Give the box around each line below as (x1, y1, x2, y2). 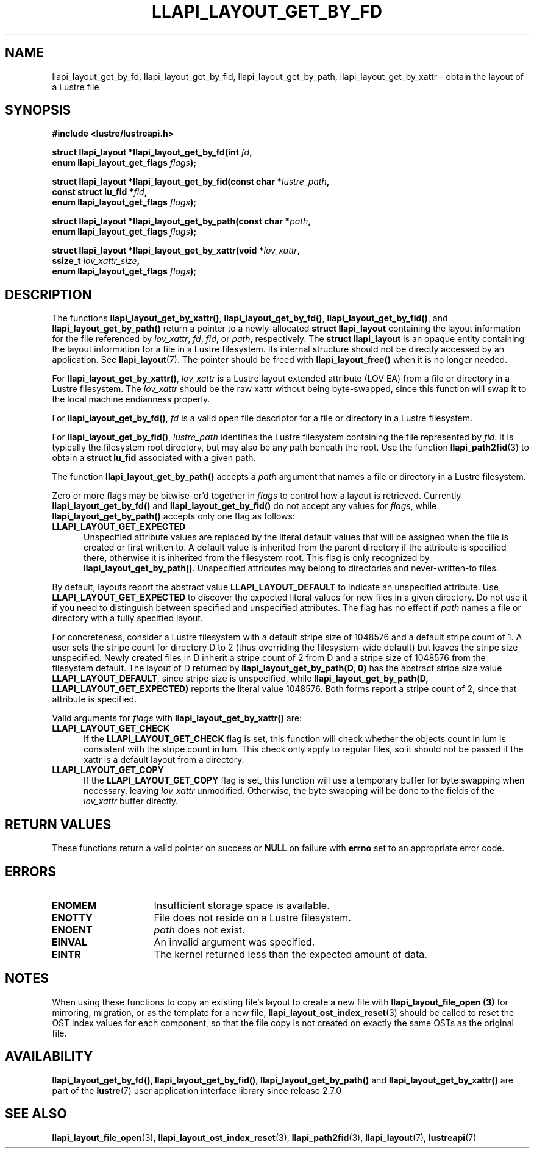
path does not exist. (154, 923, 245, 936)
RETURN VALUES (5, 816, 112, 832)
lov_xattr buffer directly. (84, 796, 179, 807)
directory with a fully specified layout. (52, 613, 203, 624)
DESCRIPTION (5, 287, 92, 302)
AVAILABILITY (5, 1049, 93, 1065)
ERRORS (5, 863, 57, 879)
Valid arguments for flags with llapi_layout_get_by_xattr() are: (52, 713, 302, 724)
